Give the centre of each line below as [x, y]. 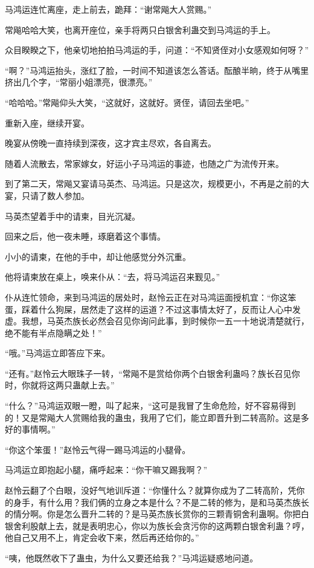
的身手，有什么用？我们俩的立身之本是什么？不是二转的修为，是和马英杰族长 [157, 502]
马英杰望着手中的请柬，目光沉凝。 [72, 216]
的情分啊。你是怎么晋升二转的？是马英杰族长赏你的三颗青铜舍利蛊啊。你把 [153, 514]
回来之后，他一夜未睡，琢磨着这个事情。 [85, 236]
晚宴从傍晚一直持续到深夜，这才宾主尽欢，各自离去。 [111, 143]
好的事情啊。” [30, 429]
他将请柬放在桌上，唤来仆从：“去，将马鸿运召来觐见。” [113, 277]
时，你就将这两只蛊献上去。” [60, 385]
